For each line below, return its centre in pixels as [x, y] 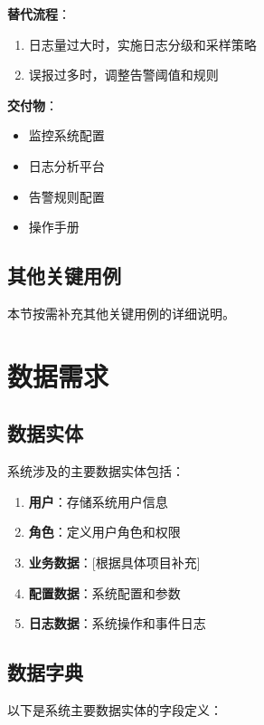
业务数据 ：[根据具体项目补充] [114, 562]
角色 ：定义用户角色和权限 [104, 532]
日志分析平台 [66, 165]
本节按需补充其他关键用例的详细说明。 [121, 313]
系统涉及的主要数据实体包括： [96, 471]
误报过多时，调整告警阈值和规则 [123, 75]
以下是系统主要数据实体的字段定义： [115, 709]
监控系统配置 [66, 135]
